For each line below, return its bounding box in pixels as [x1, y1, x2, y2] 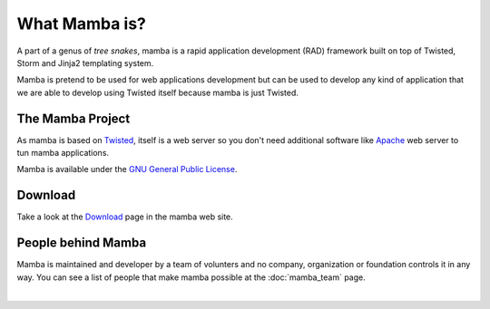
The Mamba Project [16, 111, 131, 126]
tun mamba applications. [16, 148, 109, 159]
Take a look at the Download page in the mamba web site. [16, 211, 233, 222]
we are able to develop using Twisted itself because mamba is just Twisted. [16, 87, 299, 98]
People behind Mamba [16, 236, 147, 251]
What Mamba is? [16, 14, 147, 34]
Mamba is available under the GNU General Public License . [16, 164, 238, 175]
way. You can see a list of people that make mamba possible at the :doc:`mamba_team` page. [16, 272, 367, 283]
